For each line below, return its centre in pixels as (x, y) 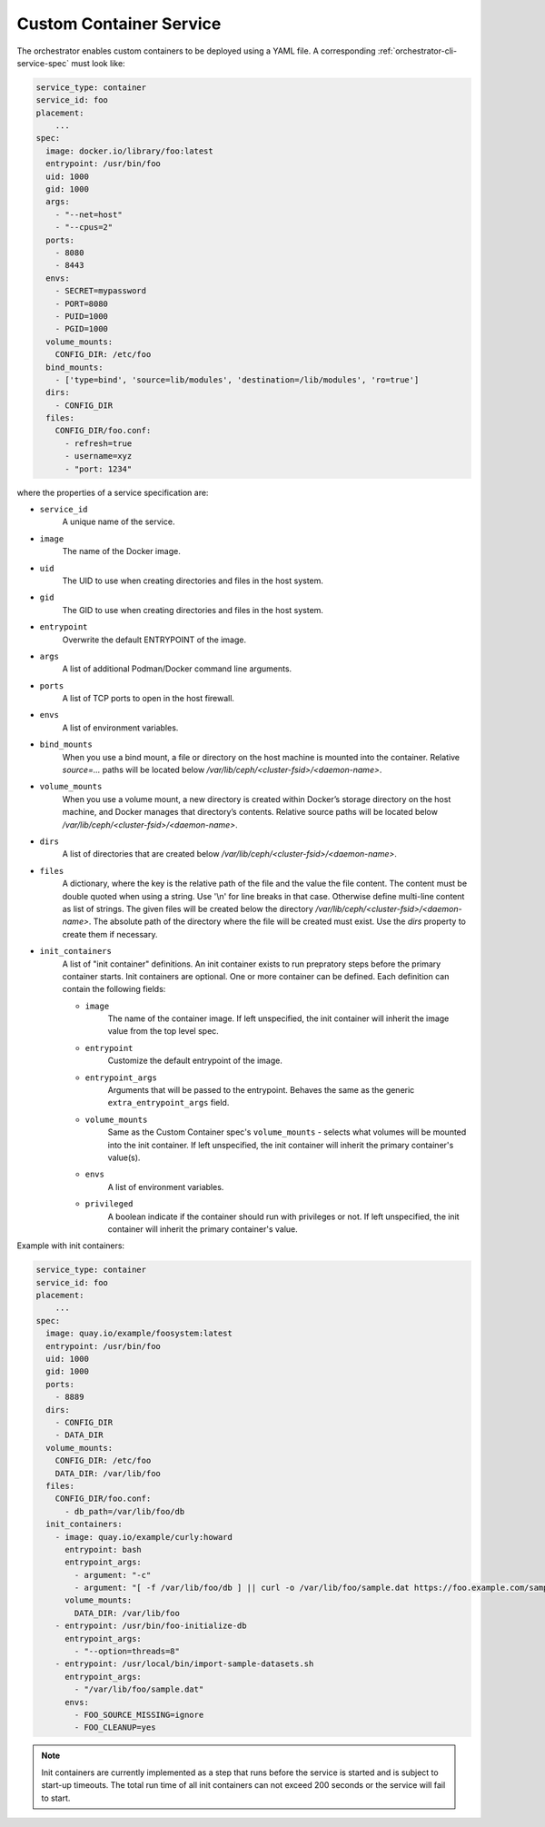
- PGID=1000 (82, 329)
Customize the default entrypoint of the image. (195, 1061)
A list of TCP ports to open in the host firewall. (149, 699)
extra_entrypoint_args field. (168, 1103)
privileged (109, 1204)
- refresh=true (99, 443)
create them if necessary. (110, 934)
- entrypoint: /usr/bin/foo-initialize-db (151, 1626)
